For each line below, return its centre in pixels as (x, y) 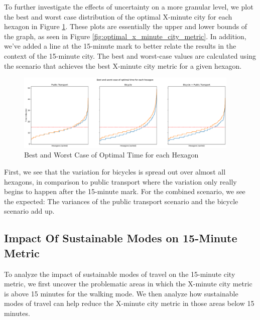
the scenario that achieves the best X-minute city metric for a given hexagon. (123, 65)
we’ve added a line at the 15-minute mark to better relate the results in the (120, 46)
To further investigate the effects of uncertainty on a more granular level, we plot (129, 7)
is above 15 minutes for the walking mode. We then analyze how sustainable (121, 293)
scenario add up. (29, 211)
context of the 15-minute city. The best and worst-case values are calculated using (130, 55)
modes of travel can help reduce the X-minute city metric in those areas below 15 (129, 303)
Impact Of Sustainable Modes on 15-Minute (121, 238)
